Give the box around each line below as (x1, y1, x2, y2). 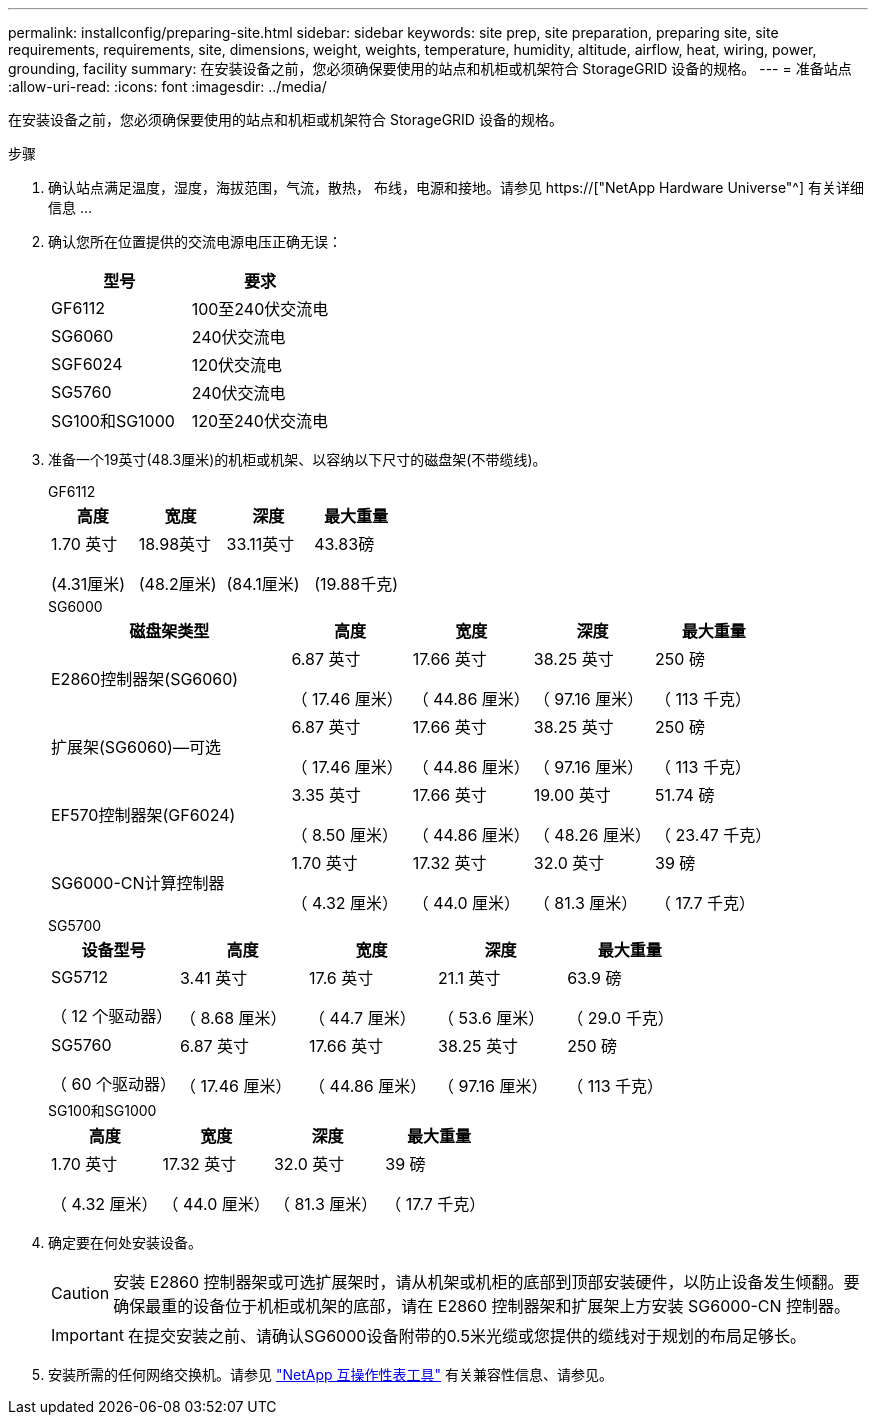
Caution (51, 1283, 110, 1303)
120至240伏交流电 (191, 411, 328, 431)
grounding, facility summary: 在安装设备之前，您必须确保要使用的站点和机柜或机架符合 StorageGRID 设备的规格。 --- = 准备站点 (8, 60, 852, 77)
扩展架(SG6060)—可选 (51, 737, 221, 757)
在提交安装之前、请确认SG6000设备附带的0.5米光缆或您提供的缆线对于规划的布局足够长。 (127, 1326, 806, 1346)
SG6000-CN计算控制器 (51, 873, 225, 893)
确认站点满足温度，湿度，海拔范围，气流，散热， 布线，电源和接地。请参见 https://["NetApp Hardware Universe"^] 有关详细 (48, 179, 865, 196)
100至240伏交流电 (191, 299, 329, 319)
